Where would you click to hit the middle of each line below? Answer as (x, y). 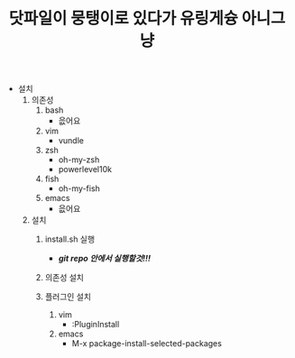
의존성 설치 (64, 278)
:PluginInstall (96, 325)
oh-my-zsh (79, 160)
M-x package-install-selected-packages (147, 344)
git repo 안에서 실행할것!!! (105, 259)
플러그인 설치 (68, 297)
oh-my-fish (79, 188)
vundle (71, 141)
